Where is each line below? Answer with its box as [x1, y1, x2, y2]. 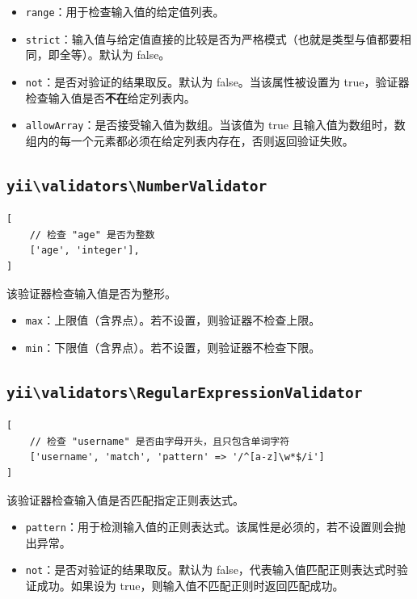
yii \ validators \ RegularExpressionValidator [6, 383, 363, 401]
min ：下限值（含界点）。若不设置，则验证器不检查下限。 [25, 338, 321, 355]
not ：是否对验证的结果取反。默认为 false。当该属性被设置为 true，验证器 [25, 73, 410, 90]
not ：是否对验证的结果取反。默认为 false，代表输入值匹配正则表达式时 [25, 561, 397, 578]
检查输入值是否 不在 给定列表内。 [25, 89, 196, 106]
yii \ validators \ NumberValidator [6, 177, 267, 195]
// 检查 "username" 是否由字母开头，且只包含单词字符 [29, 435, 290, 447]
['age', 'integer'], [29, 245, 140, 257]
